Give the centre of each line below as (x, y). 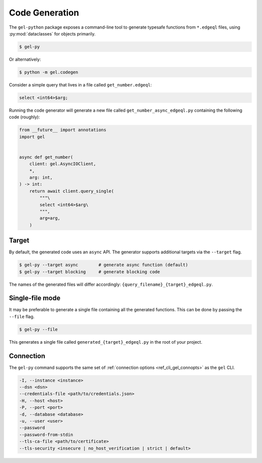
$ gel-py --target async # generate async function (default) (104, 265)
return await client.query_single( (72, 191)
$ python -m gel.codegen (49, 72)
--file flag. (22, 316)
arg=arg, (50, 218)
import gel (32, 137)
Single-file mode (35, 298)
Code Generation (44, 13)
